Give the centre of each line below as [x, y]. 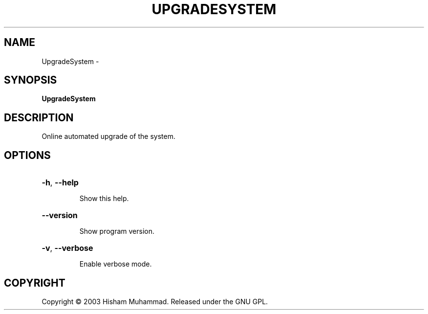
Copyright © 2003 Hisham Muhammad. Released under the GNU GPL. [155, 301]
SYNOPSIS [31, 80]
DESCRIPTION [39, 117]
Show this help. [104, 199]
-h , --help [60, 183]
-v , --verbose [67, 248]
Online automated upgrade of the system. [108, 136]
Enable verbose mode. [116, 264]
